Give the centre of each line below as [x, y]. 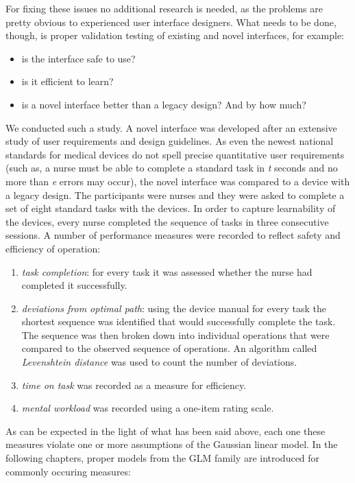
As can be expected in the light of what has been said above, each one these [166, 431]
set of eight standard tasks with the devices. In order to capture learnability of [171, 208]
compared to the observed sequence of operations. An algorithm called [169, 348]
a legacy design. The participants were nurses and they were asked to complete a [175, 195]
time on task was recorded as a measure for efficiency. [134, 385]
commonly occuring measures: [68, 471]
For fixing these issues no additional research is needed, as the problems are [164, 8]
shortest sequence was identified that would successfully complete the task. [179, 321]
